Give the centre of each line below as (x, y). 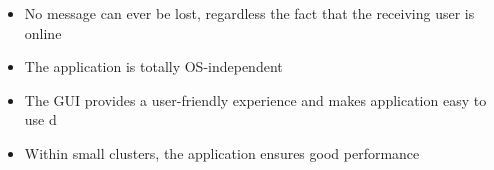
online (43, 32)
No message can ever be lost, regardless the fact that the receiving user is (249, 13)
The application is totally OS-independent (153, 66)
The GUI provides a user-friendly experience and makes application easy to (255, 99)
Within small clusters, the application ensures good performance (222, 152)
